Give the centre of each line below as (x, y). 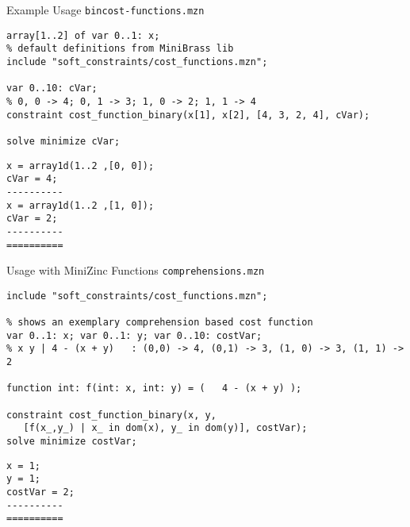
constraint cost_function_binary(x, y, (111, 415)
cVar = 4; (32, 179)
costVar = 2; (40, 492)
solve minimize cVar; (63, 141)
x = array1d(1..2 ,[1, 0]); (80, 205)
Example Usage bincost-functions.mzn (105, 10)
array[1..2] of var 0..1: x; (83, 35)
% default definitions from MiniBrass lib (120, 49)
